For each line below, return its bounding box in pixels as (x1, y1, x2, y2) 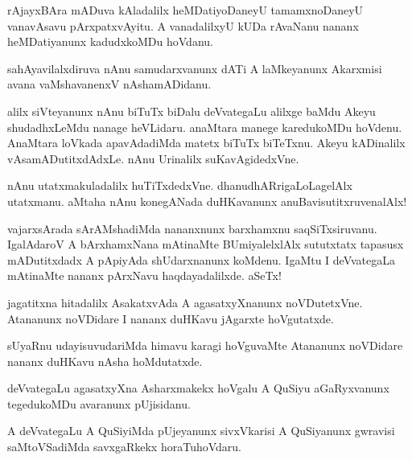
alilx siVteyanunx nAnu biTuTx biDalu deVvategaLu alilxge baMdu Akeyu (7, 102, 376, 119)
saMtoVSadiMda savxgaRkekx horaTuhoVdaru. (7, 438, 241, 455)
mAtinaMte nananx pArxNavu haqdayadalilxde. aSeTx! (7, 267, 282, 284)
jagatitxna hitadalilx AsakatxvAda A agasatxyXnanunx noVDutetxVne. (7, 294, 363, 310)
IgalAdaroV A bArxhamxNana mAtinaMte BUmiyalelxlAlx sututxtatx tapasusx (7, 236, 404, 253)
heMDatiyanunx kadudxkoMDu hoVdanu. (7, 33, 213, 50)
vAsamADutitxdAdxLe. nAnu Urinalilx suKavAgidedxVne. (7, 150, 299, 166)
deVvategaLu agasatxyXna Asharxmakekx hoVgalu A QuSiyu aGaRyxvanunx (7, 380, 389, 396)
